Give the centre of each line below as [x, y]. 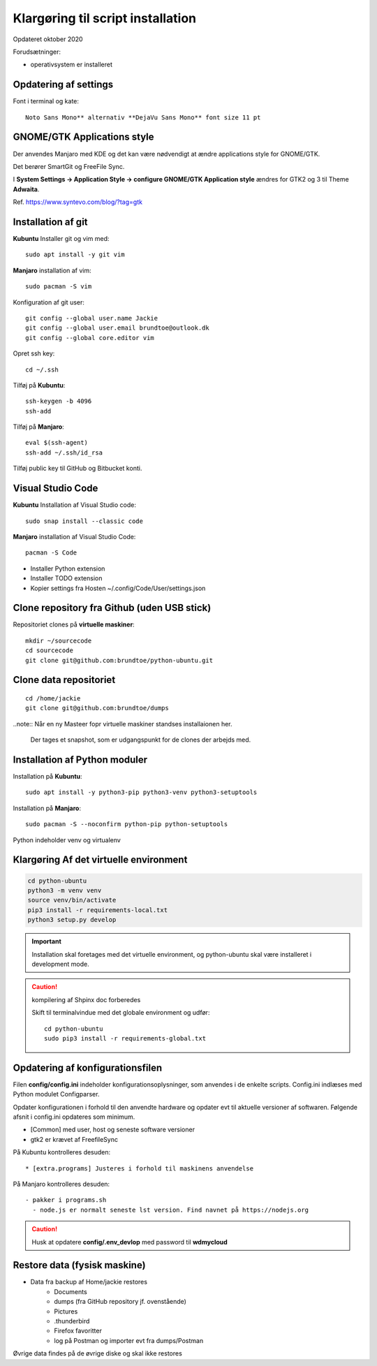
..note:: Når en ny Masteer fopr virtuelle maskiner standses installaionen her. [123, 724]
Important [47, 941]
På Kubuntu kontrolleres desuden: [62, 1152]
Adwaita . [26, 189]
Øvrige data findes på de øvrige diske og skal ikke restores [98, 1353]
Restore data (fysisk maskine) [79, 1265]
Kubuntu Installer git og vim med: [61, 238]
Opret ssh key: [34, 353]
